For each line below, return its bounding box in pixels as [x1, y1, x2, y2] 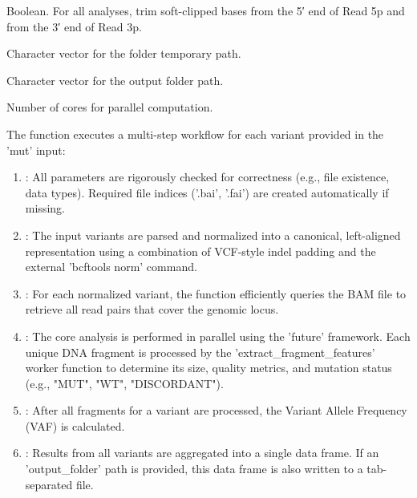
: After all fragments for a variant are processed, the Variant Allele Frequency [25, 402, 407, 419]
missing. [25, 200, 65, 217]
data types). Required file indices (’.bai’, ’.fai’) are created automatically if [25, 184, 389, 200]
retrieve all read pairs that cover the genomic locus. [25, 301, 279, 318]
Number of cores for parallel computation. [6, 99, 213, 115]
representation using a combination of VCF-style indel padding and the [25, 242, 376, 259]
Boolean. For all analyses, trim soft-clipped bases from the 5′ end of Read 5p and [6, 2, 405, 18]
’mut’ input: [6, 141, 66, 158]
